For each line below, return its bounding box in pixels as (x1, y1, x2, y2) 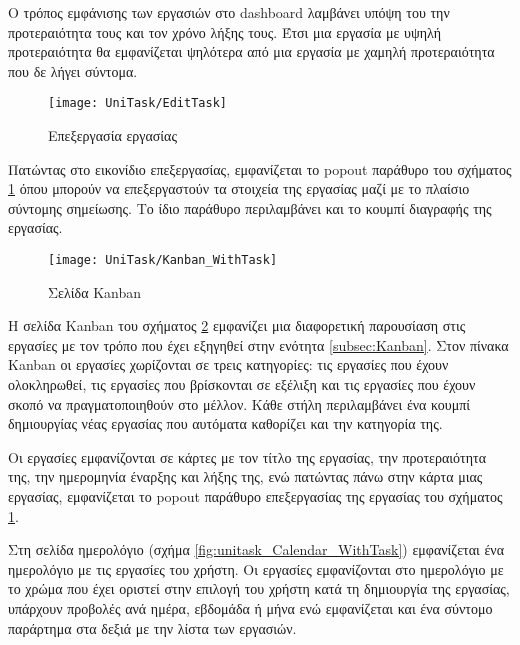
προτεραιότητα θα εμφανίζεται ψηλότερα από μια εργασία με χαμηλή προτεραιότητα (8, 41, 495, 62)
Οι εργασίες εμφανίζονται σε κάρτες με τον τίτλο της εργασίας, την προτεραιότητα (8, 446, 486, 467)
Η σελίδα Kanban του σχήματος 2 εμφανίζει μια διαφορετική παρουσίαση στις (8, 315, 466, 336)
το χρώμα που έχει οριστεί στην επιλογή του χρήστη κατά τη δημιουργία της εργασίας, (8, 578, 510, 599)
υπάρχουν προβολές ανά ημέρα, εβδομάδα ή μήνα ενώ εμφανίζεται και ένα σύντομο (8, 597, 493, 618)
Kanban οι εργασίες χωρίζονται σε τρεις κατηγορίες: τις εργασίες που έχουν (8, 354, 449, 375)
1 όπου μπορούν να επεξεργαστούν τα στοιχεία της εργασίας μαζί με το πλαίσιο (8, 178, 470, 199)
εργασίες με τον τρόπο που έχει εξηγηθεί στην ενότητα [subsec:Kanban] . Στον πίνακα (8, 334, 509, 355)
